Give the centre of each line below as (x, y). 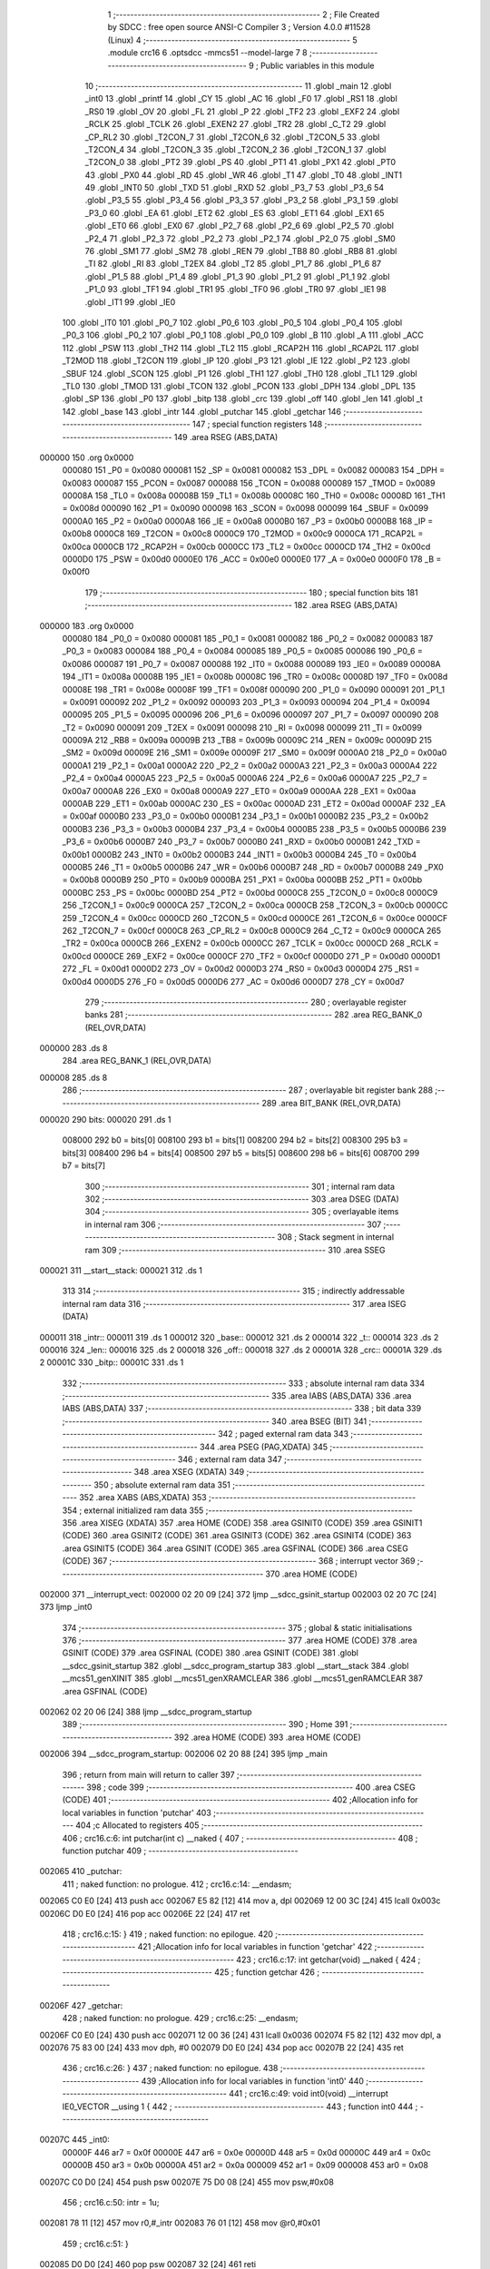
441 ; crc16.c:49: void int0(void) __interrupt (309, 2094)
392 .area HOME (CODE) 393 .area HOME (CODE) (268, 1737)
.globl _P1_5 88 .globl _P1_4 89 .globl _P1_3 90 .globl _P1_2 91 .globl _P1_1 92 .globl (237, 276)
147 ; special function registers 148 (257, 424)
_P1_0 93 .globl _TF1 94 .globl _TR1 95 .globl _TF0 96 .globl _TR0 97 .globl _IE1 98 (235, 290)
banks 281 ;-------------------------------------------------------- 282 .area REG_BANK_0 (254, 1015)
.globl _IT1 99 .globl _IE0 (130, 302)
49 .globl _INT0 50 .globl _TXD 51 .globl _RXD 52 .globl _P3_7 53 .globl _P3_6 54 (235, 188)
